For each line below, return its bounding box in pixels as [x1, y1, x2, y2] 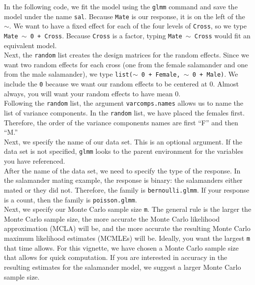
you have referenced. [4, 156, 65, 166]
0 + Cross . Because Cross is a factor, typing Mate [30, 30, 182, 40]
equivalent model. [4, 40, 57, 50]
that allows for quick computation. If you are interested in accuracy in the [4, 252, 227, 262]
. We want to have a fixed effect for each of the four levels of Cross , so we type [9, 21, 247, 31]
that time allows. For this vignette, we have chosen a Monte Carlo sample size [4, 242, 239, 253]
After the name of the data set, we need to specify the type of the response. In [4, 165, 241, 175]
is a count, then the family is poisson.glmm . [4, 194, 137, 204]
